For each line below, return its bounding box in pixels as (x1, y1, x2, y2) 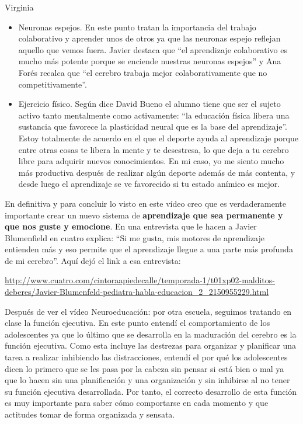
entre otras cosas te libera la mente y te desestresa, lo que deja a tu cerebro (18, 143, 289, 155)
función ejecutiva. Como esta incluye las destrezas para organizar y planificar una (5, 339, 297, 352)
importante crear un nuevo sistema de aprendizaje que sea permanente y (5, 208, 283, 221)
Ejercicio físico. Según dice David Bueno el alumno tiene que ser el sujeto (18, 98, 281, 110)
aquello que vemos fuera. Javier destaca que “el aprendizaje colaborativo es (18, 43, 288, 55)
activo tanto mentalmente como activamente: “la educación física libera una (18, 109, 290, 121)
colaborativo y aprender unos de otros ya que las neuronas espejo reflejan (18, 32, 281, 44)
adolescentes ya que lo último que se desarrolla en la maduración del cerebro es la (5, 328, 297, 340)
